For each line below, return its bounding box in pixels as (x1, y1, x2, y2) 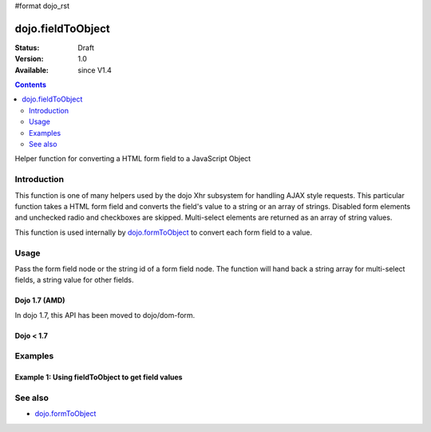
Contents (14, 80, 47, 89)
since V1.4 (77, 65, 112, 75)
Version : (14, 54, 44, 64)
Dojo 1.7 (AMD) (14, 295, 65, 305)
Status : (14, 42, 40, 52)
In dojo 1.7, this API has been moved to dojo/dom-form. (14, 310, 196, 319)
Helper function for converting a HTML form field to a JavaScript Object (14, 154, 251, 164)
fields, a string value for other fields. (14, 275, 134, 285)
